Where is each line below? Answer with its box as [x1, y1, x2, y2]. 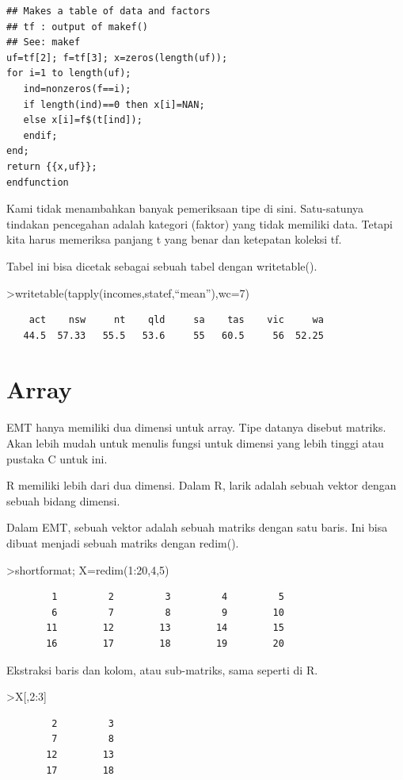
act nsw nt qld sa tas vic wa [29, 314, 324, 326]
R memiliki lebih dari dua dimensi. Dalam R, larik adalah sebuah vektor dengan [6, 477, 397, 494]
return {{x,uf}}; [6, 160, 97, 172]
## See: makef [6, 37, 81, 48]
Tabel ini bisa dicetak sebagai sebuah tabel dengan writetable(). [6, 257, 317, 274]
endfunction [6, 176, 69, 188]
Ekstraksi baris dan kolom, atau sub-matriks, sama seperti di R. [6, 661, 318, 678]
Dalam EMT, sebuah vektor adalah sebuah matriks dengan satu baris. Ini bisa [6, 519, 388, 536]
